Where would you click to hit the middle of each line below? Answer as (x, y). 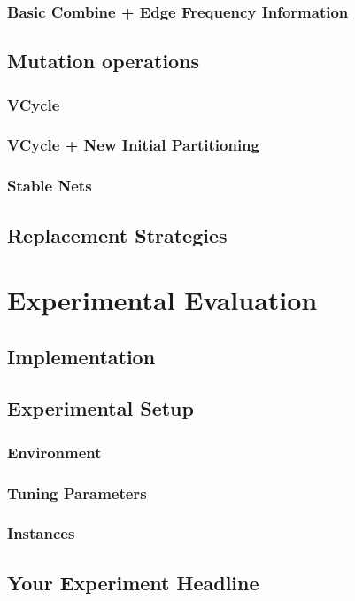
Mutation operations (104, 61)
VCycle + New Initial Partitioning (133, 145)
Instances (41, 533)
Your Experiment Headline (133, 582)
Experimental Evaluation (162, 300)
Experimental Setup (100, 408)
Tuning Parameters (77, 492)
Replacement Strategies (117, 234)
